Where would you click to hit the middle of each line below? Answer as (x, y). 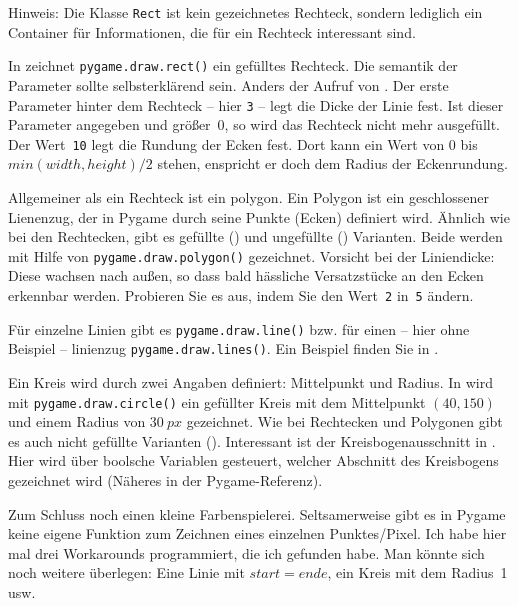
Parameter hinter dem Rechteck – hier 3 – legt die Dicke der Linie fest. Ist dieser (256, 104)
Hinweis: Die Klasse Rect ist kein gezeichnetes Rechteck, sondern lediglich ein (245, 12)
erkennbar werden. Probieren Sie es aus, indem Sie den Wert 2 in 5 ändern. (241, 295)
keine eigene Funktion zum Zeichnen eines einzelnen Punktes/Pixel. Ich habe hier (257, 533)
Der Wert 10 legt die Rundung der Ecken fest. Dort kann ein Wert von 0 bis (243, 143)
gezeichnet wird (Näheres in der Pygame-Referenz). (165, 480)
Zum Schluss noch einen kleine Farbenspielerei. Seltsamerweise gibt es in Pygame (257, 513)
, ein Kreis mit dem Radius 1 (417, 572)
